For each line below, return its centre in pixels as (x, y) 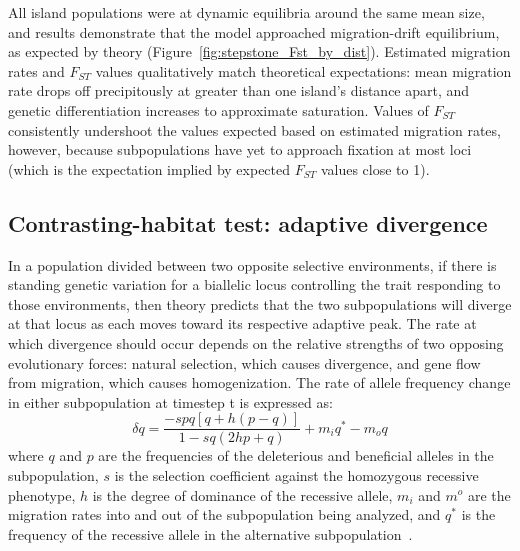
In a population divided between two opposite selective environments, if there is (252, 264)
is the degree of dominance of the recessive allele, (242, 494)
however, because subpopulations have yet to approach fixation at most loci (240, 149)
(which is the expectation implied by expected (149, 168)
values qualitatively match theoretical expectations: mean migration (303, 70)
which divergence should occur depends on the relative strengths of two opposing (256, 342)
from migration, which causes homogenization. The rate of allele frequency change (259, 382)
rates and (36, 70)
